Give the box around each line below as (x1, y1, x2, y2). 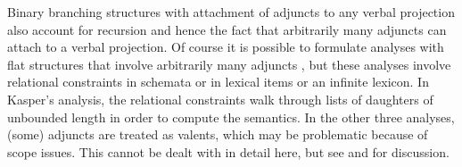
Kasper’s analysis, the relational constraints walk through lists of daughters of (7, 89, 433, 108)
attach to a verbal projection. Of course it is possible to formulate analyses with (7, 38, 444, 56)
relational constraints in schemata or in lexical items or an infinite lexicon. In (7, 72, 429, 91)
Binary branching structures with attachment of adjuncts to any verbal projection (7, 3, 455, 21)
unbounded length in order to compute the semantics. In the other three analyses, (7, 107, 455, 126)
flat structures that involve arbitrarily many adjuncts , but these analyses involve (7, 54, 451, 73)
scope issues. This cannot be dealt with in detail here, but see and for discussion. (7, 142, 450, 161)
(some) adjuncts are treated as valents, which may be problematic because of (7, 125, 428, 144)
